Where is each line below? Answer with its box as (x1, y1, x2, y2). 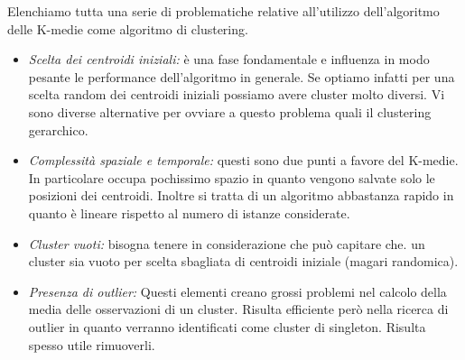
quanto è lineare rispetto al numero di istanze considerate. (28, 203, 350, 222)
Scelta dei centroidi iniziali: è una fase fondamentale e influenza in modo (28, 50, 430, 69)
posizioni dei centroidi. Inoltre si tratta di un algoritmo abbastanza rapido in (28, 186, 454, 205)
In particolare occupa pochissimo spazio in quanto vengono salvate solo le (28, 168, 435, 187)
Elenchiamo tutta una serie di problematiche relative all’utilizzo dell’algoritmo (7, 2, 440, 20)
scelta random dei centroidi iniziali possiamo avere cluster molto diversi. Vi (28, 85, 445, 104)
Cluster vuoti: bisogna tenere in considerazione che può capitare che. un (28, 234, 425, 253)
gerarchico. (28, 120, 88, 139)
